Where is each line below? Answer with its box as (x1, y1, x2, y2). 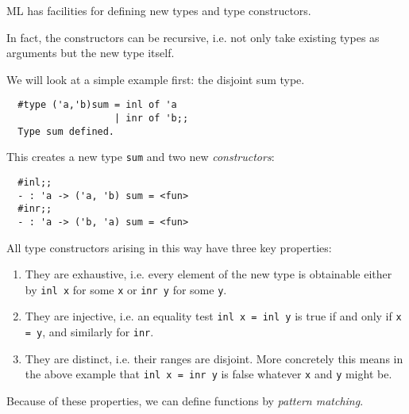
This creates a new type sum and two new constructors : (6, 148, 275, 165)
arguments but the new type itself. (6, 44, 175, 61)
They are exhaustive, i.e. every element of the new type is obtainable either (25, 266, 392, 282)
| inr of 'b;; (114, 113, 189, 125)
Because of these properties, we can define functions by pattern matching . (6, 393, 364, 409)
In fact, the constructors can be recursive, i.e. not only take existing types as (6, 29, 380, 45)
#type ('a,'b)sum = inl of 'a (17, 99, 177, 111)
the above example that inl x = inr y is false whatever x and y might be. (25, 366, 392, 382)
